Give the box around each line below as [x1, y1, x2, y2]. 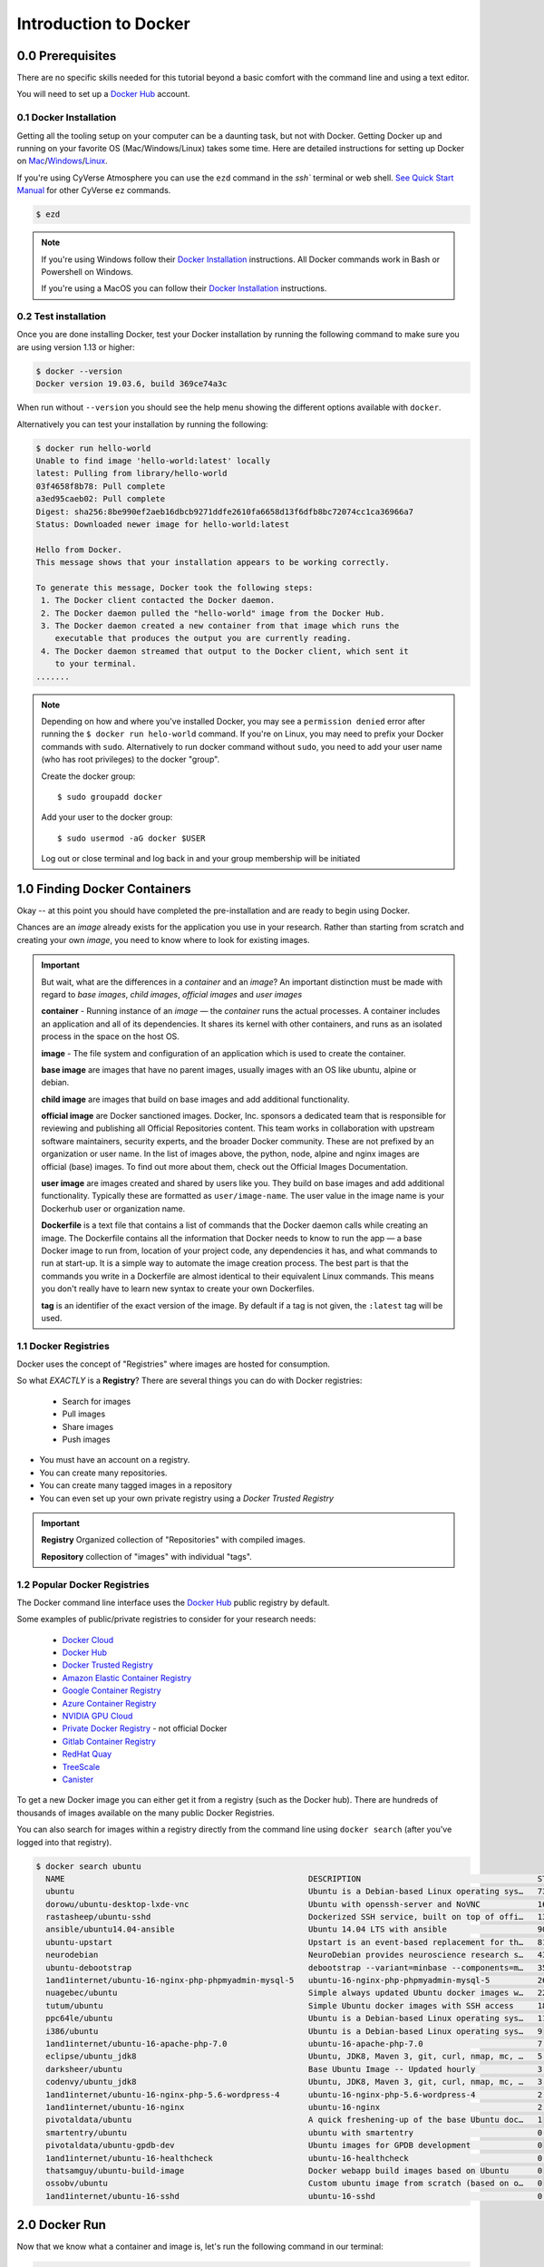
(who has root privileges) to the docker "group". [41, 754, 220, 765]
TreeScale [62, 1761, 101, 1772]
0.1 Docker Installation [16, 112, 117, 124]
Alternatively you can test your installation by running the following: [16, 418, 268, 430]
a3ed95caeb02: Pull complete [35, 494, 166, 504]
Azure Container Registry [62, 1698, 157, 1708]
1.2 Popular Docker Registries [16, 1578, 150, 1591]
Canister [62, 1774, 94, 1785]
